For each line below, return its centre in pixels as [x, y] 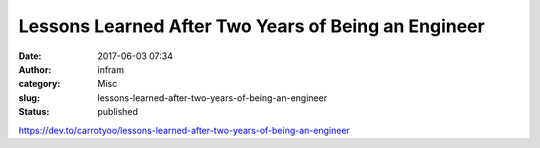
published [118, 112]
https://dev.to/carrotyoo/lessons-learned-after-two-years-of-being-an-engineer [184, 130]
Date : [30, 56]
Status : [34, 112]
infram [111, 69]
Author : [35, 69]
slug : [29, 97]
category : [39, 84]
